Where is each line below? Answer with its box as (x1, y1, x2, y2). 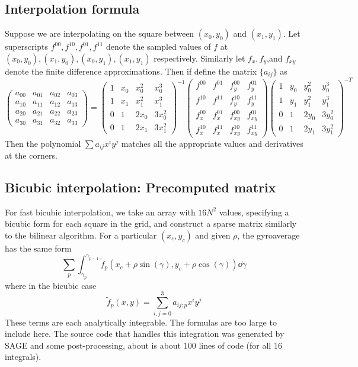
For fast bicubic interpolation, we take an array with (5, 205, 196, 218)
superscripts (5, 40, 49, 53)
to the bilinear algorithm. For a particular (5, 229, 157, 242)
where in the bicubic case (5, 279, 97, 291)
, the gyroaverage (237, 229, 300, 242)
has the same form (5, 242, 72, 255)
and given (195, 229, 231, 242)
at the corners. (5, 149, 57, 162)
